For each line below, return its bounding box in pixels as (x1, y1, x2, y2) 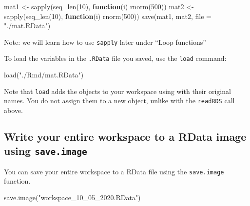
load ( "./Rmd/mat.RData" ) (4, 70, 84, 80)
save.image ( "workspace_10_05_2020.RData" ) (4, 192, 141, 203)
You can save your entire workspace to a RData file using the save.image (4, 166, 224, 176)
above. (4, 105, 23, 115)
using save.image (4, 143, 87, 158)
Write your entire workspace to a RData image (4, 129, 247, 144)
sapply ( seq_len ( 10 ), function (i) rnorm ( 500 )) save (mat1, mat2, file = (4, 11, 212, 21)
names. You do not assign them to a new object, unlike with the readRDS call (4, 95, 235, 106)
